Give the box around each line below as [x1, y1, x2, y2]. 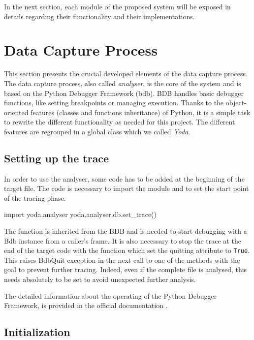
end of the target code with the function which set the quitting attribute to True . [4, 245, 250, 255]
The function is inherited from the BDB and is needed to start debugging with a [4, 226, 247, 236]
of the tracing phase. [4, 192, 66, 203]
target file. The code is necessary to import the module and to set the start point [4, 183, 249, 193]
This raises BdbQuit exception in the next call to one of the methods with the [4, 254, 240, 265]
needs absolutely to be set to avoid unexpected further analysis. [4, 274, 196, 284]
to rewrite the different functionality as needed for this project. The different [4, 117, 235, 127]
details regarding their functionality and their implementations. [4, 11, 195, 21]
